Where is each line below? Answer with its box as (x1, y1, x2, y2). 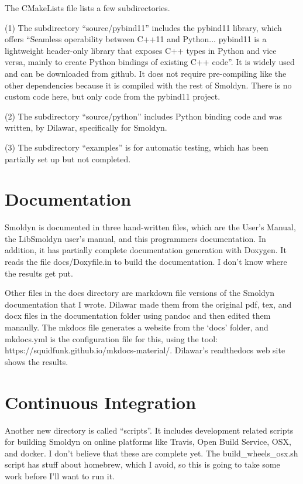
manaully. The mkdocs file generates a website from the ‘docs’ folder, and (5, 321, 268, 333)
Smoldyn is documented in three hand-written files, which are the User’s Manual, (5, 221, 296, 233)
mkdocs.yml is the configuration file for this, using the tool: (5, 332, 218, 345)
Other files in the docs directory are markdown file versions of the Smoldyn (5, 287, 274, 299)
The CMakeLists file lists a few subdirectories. (5, 2, 170, 13)
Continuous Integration (5, 390, 197, 414)
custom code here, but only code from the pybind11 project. (5, 90, 221, 103)
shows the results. (5, 355, 68, 367)
